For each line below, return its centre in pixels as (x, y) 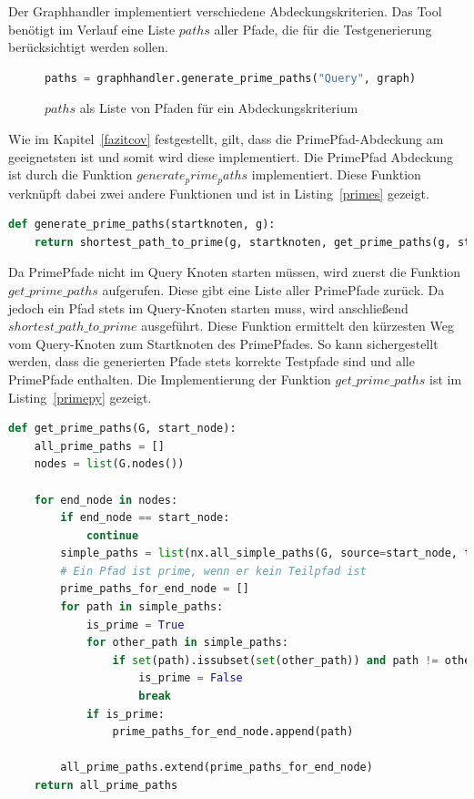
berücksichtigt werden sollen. (89, 47)
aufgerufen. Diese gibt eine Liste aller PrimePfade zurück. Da (273, 289)
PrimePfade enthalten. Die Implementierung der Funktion (170, 379)
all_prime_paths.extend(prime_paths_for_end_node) (217, 768)
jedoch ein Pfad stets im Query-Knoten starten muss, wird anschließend (208, 307)
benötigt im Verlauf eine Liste (92, 29)
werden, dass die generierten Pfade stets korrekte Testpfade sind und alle (212, 361)
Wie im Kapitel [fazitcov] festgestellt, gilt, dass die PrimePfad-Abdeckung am (226, 138)
